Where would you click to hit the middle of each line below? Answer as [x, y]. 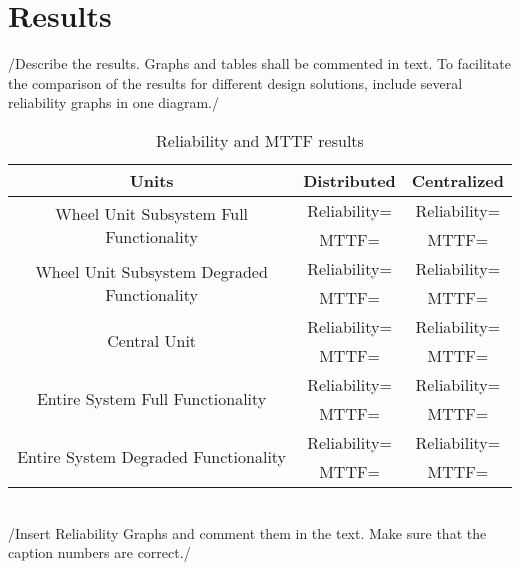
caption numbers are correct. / [99, 552]
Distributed [349, 180]
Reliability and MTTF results [260, 140]
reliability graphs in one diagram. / [114, 102]
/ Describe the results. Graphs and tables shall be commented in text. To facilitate [259, 63]
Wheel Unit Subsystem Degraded [151, 271]
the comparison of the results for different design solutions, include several [235, 82]
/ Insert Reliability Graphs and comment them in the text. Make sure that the [247, 532]
